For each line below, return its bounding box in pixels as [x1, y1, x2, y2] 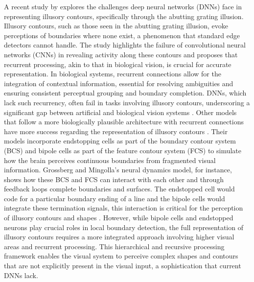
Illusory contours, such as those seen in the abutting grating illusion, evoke [4, 21, 228, 31]
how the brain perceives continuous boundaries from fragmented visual [4, 155, 216, 165]
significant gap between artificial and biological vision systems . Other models [4, 107, 237, 117]
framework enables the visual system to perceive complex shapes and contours [4, 251, 238, 261]
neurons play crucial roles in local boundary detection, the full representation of [4, 222, 243, 232]
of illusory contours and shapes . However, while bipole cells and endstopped [4, 212, 233, 223]
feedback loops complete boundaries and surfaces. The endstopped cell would [4, 184, 235, 194]
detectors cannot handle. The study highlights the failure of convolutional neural [4, 40, 246, 50]
